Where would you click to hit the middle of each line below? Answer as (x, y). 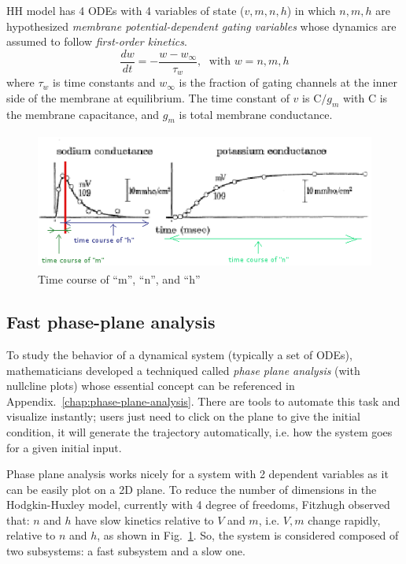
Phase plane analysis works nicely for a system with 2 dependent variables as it (197, 474)
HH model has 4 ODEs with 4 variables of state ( (125, 10)
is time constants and (104, 82)
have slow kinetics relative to (144, 519)
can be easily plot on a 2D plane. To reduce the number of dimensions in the (192, 489)
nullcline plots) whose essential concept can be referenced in (151, 386)
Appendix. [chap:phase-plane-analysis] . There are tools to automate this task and (203, 401)
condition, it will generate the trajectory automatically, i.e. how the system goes (199, 431)
